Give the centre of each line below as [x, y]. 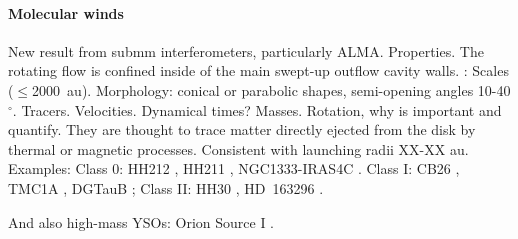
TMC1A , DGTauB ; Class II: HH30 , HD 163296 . [166, 187]
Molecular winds [66, 12]
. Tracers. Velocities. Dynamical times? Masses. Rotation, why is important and [257, 109]
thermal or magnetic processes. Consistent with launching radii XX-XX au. [238, 148]
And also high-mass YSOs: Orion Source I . [141, 221]
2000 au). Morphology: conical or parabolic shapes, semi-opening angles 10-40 [271, 89]
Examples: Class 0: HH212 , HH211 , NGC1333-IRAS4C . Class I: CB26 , [234, 168]
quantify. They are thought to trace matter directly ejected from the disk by [242, 129]
